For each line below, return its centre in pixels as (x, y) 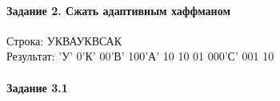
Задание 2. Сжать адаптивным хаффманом (118, 10)
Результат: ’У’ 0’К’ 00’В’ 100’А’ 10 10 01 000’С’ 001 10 (140, 56)
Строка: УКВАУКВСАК (64, 40)
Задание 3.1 (37, 87)
